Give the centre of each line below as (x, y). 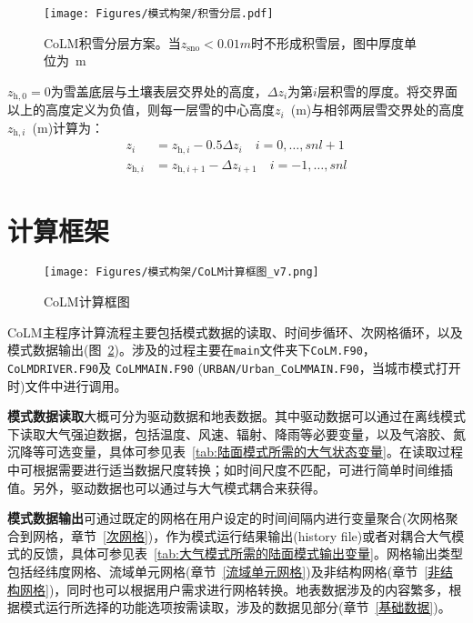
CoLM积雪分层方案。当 (112, 42)
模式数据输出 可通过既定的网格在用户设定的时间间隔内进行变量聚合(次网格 (226, 518)
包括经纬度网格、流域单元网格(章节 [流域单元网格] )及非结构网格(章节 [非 (224, 571)
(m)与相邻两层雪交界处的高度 (377, 110)
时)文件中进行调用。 (67, 385)
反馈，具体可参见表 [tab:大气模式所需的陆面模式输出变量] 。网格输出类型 (247, 553)
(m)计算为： (68, 127)
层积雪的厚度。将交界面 (387, 90)
